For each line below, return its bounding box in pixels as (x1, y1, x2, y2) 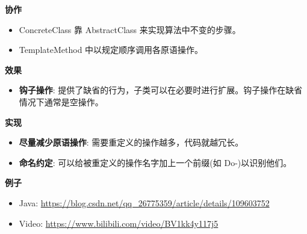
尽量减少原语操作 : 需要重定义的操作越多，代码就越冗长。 (19, 136, 244, 149)
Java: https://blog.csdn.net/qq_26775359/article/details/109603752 (19, 196, 270, 209)
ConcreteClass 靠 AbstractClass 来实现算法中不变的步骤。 (19, 23, 241, 35)
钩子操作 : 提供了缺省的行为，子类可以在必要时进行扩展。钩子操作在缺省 (19, 84, 303, 96)
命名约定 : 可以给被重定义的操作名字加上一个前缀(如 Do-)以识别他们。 (19, 156, 292, 168)
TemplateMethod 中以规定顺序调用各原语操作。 (19, 43, 203, 56)
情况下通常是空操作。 (19, 95, 104, 108)
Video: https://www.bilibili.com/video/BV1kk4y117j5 (19, 217, 219, 229)
